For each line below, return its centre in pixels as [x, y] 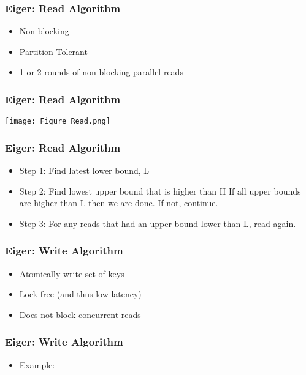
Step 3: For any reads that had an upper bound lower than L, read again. [158, 223]
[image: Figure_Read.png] [58, 121]
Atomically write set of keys [72, 273]
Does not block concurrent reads [80, 314]
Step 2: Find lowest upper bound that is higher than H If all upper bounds [160, 191]
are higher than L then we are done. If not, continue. [119, 203]
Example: [37, 364]
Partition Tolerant [53, 51]
